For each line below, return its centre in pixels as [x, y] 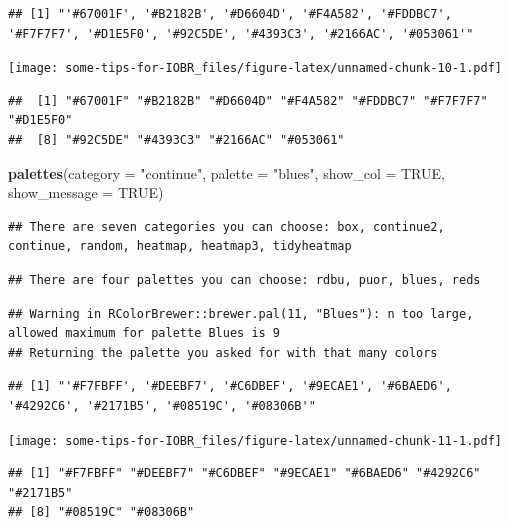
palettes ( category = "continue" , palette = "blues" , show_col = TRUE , [226, 172]
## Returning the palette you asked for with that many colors [223, 352]
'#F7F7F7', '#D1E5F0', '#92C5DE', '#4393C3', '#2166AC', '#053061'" [241, 33]
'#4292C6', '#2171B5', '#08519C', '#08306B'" [162, 405]
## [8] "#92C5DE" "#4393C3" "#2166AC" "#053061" [176, 140]
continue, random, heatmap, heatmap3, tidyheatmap [180, 246]
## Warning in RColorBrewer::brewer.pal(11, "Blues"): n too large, [241, 313]
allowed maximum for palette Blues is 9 [144, 333]
